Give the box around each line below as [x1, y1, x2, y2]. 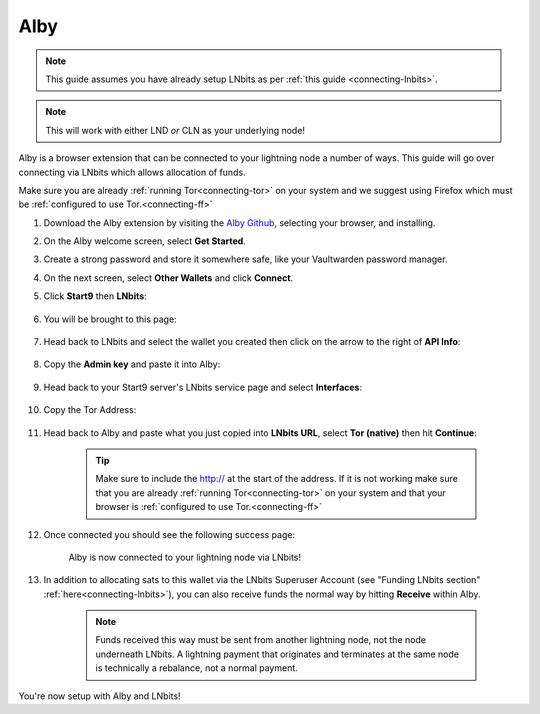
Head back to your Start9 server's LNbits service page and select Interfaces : [43, 381, 363, 393]
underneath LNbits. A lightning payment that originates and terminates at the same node [95, 648, 460, 660]
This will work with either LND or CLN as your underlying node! [45, 124, 305, 136]
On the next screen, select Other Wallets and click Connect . [43, 271, 294, 284]
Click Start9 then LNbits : [43, 290, 147, 302]
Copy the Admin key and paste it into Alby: [43, 358, 221, 370]
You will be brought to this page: [43, 313, 177, 325]
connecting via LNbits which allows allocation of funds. [18, 166, 246, 178]
